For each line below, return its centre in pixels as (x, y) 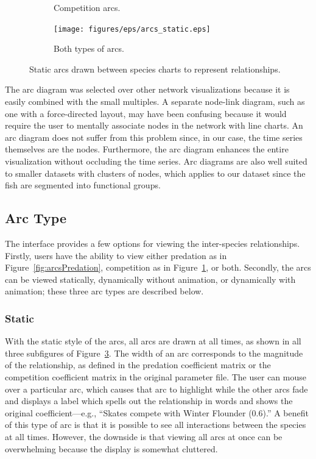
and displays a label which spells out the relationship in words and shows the (149, 401)
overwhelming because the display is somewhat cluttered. (111, 448)
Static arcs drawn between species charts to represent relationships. (155, 69)
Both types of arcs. (89, 48)
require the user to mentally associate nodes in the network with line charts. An (154, 125)
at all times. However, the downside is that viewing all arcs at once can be (144, 436)
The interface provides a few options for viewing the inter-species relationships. (153, 243)
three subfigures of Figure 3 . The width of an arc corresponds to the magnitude (154, 353)
